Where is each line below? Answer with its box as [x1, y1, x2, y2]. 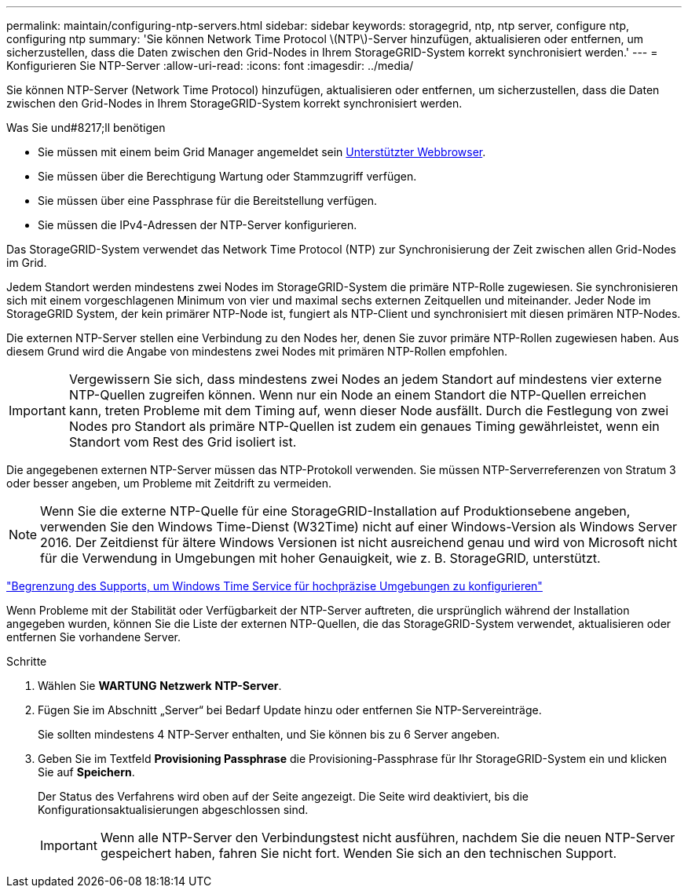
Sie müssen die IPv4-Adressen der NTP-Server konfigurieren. [38, 218, 357, 232]
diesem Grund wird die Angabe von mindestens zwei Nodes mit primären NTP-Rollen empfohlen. [6, 345, 508, 358]
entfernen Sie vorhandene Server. [6, 630, 181, 644]
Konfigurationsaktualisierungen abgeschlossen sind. [38, 803, 309, 816]
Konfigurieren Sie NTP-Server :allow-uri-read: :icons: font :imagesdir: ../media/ [6, 59, 414, 72]
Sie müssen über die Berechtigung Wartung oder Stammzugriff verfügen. [38, 170, 417, 183]
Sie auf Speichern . [38, 765, 135, 779]
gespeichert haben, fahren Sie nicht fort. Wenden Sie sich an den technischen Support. [100, 845, 617, 861]
